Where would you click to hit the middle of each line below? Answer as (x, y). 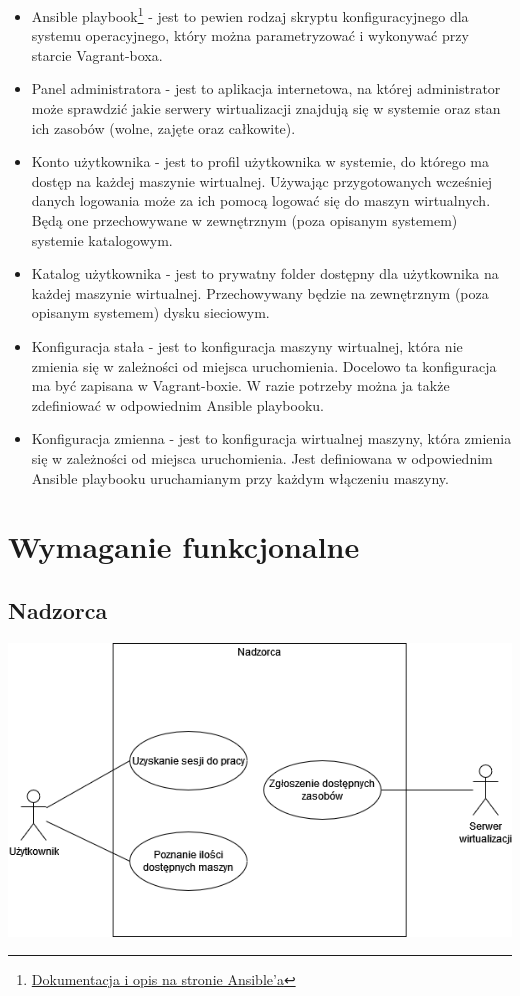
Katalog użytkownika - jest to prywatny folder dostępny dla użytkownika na (265, 273)
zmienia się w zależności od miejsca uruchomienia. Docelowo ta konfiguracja (264, 365)
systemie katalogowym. (102, 239)
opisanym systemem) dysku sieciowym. (150, 312)
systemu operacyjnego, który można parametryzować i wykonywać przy (250, 35)
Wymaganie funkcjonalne (184, 546)
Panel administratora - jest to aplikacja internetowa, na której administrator (266, 88)
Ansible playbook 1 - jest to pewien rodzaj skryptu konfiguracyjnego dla (250, 14)
